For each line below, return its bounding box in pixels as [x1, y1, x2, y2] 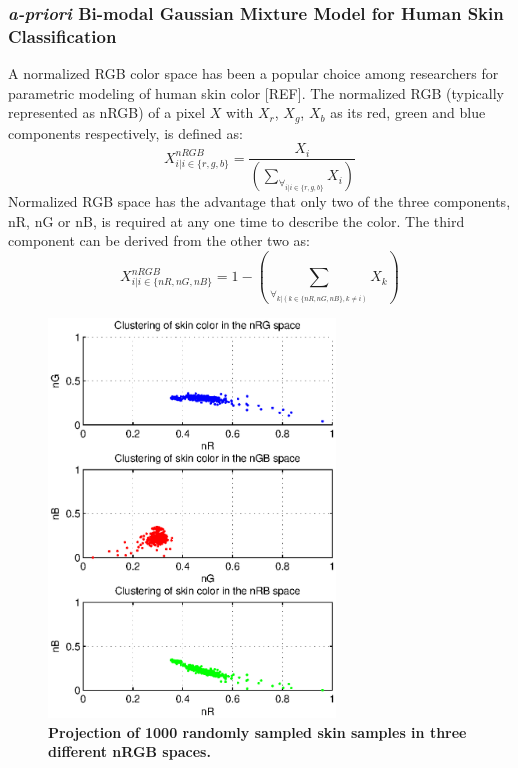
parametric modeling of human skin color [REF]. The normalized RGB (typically [8, 82, 504, 103]
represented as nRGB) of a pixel [8, 102, 206, 123]
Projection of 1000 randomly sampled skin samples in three [48, 721, 467, 742]
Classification [8, 23, 117, 48]
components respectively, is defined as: [8, 122, 243, 143]
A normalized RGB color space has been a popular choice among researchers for [8, 63, 499, 84]
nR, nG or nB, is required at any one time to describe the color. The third [8, 210, 465, 231]
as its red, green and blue [330, 102, 486, 123]
